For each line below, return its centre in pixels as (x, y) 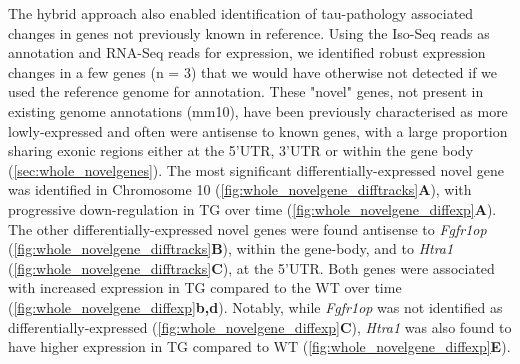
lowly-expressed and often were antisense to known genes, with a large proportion (258, 130)
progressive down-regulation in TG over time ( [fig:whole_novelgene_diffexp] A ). (252, 208)
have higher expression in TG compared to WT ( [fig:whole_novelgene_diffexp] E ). (259, 346)
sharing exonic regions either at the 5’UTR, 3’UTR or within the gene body (241, 150)
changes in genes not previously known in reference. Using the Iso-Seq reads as (249, 32)
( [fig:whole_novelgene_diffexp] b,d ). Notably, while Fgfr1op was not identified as (255, 306)
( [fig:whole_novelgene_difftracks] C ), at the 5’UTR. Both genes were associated (251, 267)
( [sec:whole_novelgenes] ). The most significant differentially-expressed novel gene (256, 169)
